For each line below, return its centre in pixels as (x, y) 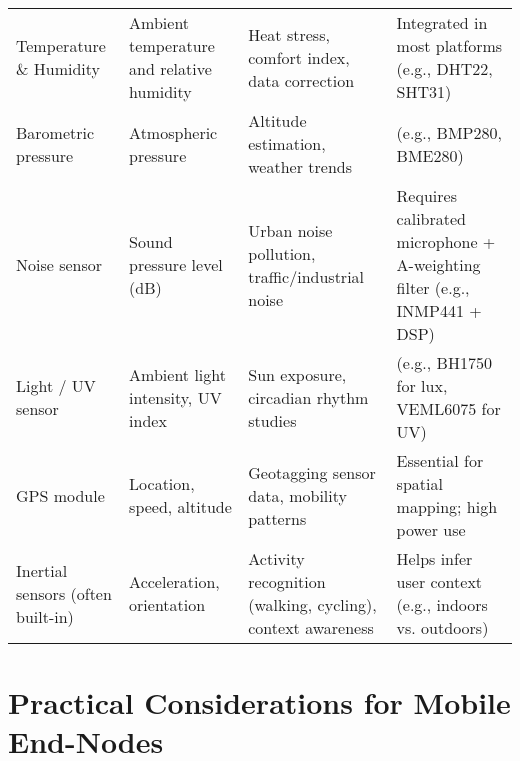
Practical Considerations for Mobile (259, 702)
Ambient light (177, 374)
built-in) (45, 616)
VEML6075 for (448, 408)
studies (272, 420)
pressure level (176, 264)
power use (431, 529)
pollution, (282, 253)
